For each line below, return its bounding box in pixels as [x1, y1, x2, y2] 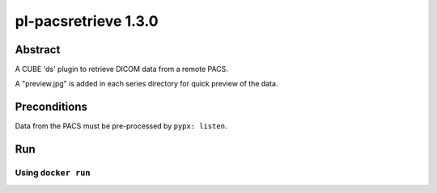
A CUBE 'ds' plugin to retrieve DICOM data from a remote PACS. [15, 65, 228, 74]
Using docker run [15, 167, 91, 178]
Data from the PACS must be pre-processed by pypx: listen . [15, 121, 227, 131]
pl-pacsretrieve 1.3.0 [15, 12, 159, 30]
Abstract [15, 43, 61, 57]
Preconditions [15, 100, 88, 114]
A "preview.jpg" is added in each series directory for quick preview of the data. [15, 79, 278, 89]
